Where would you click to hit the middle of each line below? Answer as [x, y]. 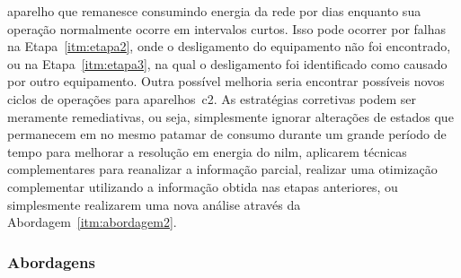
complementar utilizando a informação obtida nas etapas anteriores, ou [203, 186]
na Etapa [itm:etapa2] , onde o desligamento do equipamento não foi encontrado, [229, 46]
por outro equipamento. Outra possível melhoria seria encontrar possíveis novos [226, 81]
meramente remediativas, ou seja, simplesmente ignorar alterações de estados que [230, 116]
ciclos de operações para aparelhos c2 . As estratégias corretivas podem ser [212, 98]
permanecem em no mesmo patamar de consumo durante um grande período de [227, 134]
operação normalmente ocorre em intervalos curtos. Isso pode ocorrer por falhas [227, 28]
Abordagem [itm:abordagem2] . [92, 222]
